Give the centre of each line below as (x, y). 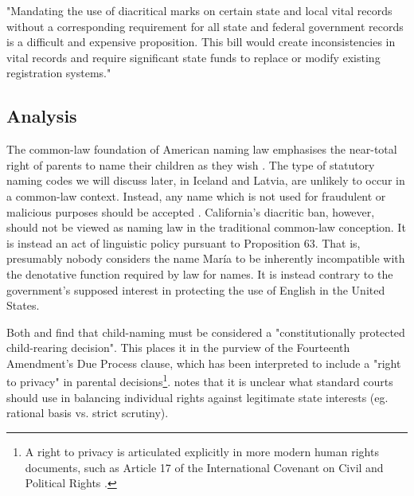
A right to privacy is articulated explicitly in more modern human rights (202, 451)
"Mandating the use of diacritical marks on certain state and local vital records (199, 10)
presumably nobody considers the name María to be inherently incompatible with (206, 258)
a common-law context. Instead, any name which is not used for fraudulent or (196, 195)
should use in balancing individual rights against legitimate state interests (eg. (197, 397)
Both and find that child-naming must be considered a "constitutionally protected (206, 332)
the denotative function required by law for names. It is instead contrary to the (200, 273)
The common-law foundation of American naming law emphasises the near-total (202, 149)
